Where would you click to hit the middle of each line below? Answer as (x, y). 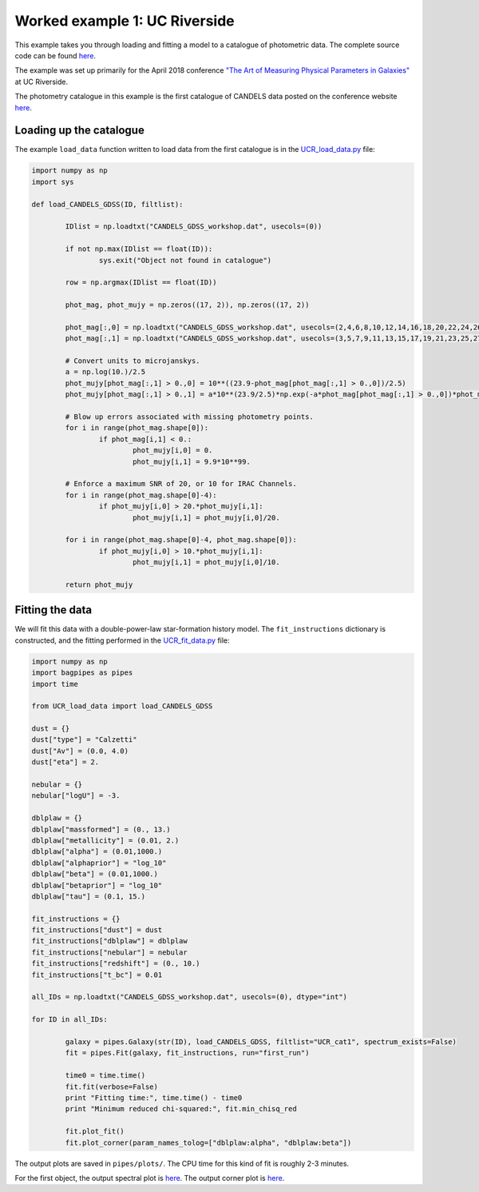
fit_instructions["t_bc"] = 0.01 (97, 975)
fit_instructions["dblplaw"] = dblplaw (109, 941)
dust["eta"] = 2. (65, 762)
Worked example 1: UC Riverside (125, 21)
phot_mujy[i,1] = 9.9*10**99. (191, 461)
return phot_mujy (99, 584)
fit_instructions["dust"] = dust (97, 930)
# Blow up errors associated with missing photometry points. (190, 417)
